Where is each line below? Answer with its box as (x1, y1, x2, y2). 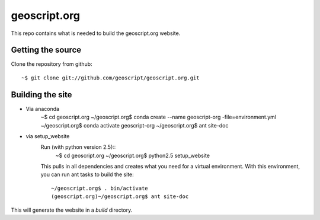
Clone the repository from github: (11, 60, 92, 68)
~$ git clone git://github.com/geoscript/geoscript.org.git (21, 74, 200, 81)
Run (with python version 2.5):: (40, 144, 116, 151)
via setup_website (25, 132, 70, 139)
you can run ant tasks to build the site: (40, 171, 135, 178)
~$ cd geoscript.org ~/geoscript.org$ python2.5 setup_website (55, 152, 210, 159)
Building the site (11, 90, 72, 100)
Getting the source (11, 45, 82, 55)
